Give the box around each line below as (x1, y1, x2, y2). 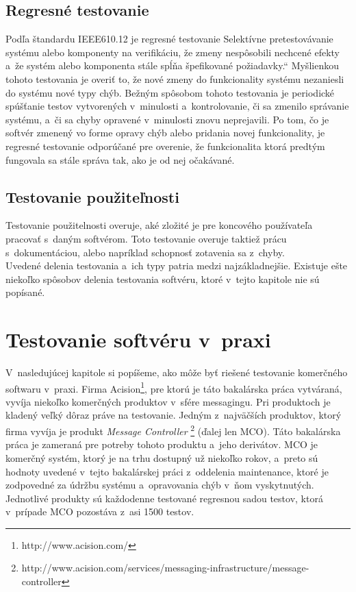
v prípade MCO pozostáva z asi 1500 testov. (5, 504, 194, 519)
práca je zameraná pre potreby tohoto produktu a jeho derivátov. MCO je (5, 437, 318, 452)
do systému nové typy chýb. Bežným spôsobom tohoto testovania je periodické (5, 85, 335, 99)
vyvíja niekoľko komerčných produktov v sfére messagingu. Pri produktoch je (5, 394, 331, 408)
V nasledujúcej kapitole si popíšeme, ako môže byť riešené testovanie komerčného (5, 365, 348, 380)
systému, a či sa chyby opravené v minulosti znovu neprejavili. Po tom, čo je (5, 112, 329, 126)
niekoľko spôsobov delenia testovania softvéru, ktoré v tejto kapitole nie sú (5, 271, 320, 286)
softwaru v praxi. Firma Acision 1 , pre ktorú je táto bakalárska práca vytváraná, (5, 379, 342, 395)
